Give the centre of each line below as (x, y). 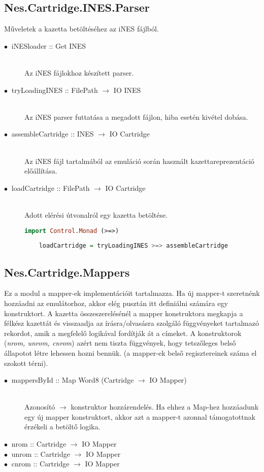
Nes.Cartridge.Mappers (67, 272)
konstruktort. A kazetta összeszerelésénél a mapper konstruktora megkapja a (124, 313)
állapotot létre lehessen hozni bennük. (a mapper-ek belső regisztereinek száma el (130, 352)
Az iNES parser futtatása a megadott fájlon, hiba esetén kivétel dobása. (136, 116)
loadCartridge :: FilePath (51, 188)
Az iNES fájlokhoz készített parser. (79, 72)
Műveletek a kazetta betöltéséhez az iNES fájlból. (81, 29)
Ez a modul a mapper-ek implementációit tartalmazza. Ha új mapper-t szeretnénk (132, 293)
